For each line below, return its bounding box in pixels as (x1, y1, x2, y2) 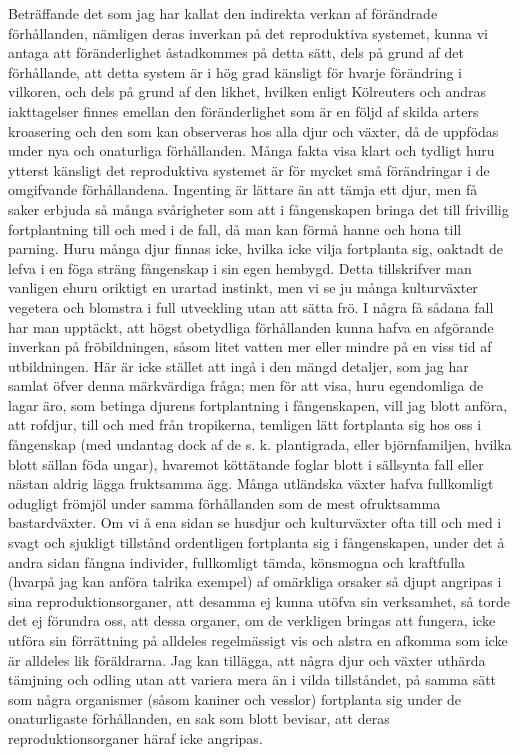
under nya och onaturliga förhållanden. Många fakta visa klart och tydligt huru (8, 140, 495, 161)
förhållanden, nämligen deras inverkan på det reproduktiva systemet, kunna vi (8, 22, 488, 43)
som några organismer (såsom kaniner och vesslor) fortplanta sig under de (8, 688, 462, 709)
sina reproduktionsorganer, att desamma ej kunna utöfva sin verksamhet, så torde (8, 590, 510, 611)
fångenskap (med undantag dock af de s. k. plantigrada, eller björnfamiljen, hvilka (8, 434, 512, 455)
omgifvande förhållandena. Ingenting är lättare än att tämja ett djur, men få (8, 179, 478, 200)
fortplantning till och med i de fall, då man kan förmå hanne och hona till (8, 218, 462, 239)
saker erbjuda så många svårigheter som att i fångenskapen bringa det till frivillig (8, 198, 509, 219)
